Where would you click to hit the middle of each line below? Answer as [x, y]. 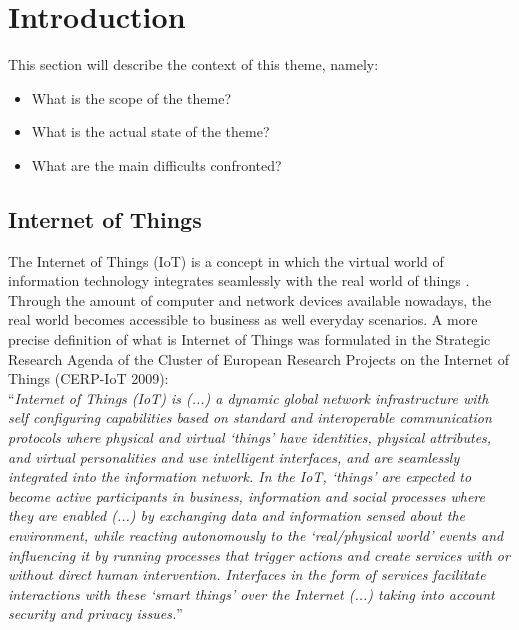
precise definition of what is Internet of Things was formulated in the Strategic [249, 339]
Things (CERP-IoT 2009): [88, 378]
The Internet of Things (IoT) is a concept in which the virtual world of [226, 260]
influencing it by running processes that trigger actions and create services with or [259, 554]
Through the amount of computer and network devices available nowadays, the [250, 299]
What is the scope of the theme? [131, 97]
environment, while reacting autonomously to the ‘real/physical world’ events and [256, 535]
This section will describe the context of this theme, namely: [193, 64]
